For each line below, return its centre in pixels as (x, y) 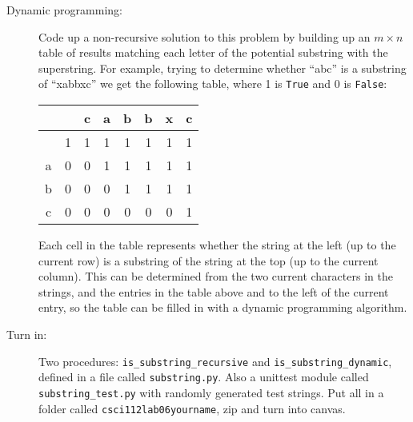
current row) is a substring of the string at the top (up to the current (209, 260)
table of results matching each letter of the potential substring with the (213, 52)
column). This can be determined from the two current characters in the (216, 276)
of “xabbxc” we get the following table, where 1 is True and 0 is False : (213, 84)
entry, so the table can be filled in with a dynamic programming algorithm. (223, 307)
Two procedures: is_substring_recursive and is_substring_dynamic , (215, 361)
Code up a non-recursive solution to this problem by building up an (204, 36)
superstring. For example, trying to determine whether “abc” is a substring (223, 68)
